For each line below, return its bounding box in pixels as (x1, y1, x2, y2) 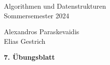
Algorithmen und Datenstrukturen (4, 1, 106, 11)
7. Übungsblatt (4, 52, 55, 62)
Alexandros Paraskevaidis (4, 26, 79, 37)
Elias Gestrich (4, 36, 46, 46)
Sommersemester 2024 (4, 10, 69, 20)
